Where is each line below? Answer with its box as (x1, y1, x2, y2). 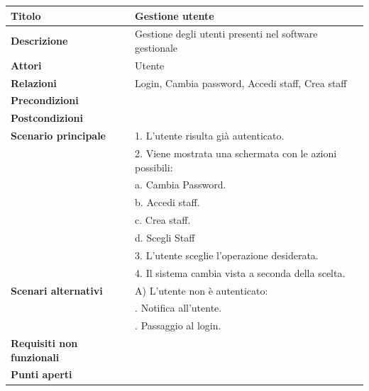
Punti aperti (11, 367, 72, 382)
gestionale (135, 40, 178, 55)
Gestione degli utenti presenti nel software (135, 26, 318, 41)
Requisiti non (11, 336, 78, 351)
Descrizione (11, 33, 68, 48)
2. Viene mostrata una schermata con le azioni (135, 146, 337, 160)
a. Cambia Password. (135, 177, 226, 192)
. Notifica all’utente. (135, 300, 222, 315)
